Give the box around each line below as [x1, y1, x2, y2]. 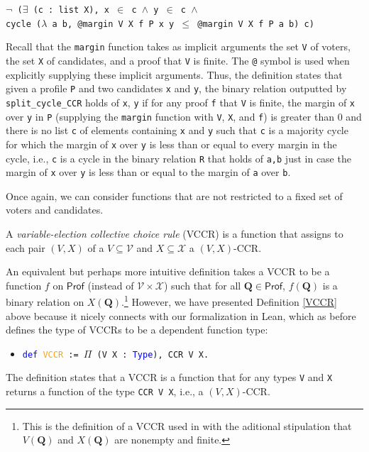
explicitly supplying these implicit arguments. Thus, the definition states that [6, 67, 343, 82]
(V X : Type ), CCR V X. [97, 349, 209, 360]
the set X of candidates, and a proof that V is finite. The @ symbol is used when [6, 53, 350, 67]
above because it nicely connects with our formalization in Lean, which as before [6, 308, 356, 323]
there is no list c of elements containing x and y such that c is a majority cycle [6, 123, 348, 138]
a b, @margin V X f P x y [52, 18, 175, 29]
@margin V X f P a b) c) [197, 18, 314, 29]
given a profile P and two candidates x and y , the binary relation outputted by [6, 81, 347, 96]
